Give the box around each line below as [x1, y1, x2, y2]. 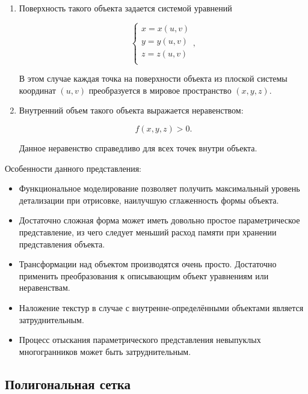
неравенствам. [19, 281, 70, 294]
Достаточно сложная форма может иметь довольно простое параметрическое [19, 214, 300, 226]
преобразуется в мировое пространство [88, 83, 232, 96]
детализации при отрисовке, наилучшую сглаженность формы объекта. [19, 193, 279, 206]
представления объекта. [19, 237, 105, 250]
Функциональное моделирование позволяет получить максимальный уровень [19, 182, 300, 195]
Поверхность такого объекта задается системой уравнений [19, 2, 232, 14]
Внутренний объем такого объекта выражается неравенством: [19, 104, 244, 117]
